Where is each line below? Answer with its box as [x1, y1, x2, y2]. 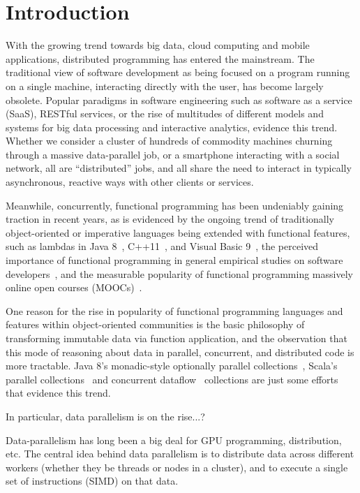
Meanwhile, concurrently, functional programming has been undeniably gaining [6, 198, 344, 212]
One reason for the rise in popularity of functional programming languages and [6, 303, 343, 318]
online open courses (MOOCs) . [6, 280, 142, 295]
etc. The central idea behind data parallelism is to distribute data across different [6, 446, 354, 461]
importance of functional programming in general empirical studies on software [6, 253, 343, 267]
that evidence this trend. [6, 385, 111, 400]
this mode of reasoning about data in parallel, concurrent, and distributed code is [6, 344, 354, 359]
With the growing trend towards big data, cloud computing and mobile [6, 38, 310, 52]
